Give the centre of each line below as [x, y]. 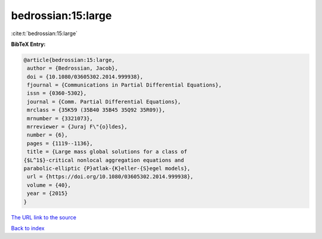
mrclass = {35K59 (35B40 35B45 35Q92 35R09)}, [96, 110]
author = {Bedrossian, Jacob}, [73, 68]
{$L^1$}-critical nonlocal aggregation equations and [104, 160]
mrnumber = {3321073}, [60, 118]
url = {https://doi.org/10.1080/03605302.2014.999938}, [110, 177]
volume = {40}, [49, 185]
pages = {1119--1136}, [60, 143]
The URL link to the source [44, 217]
